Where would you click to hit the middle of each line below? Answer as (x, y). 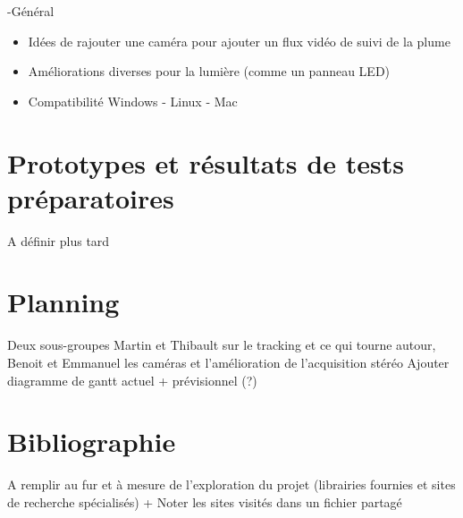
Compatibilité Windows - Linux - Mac (133, 101)
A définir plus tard (59, 240)
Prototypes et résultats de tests (206, 162)
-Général (31, 11)
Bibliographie (92, 442)
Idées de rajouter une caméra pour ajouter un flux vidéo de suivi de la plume (239, 41)
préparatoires (91, 197)
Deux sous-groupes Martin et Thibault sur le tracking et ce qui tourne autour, (222, 345)
